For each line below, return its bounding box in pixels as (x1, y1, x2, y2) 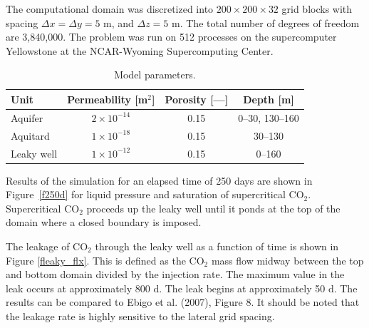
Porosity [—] (165, 91, 229, 106)
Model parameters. (114, 67, 196, 82)
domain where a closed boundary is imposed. (6, 215, 202, 230)
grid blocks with (281, 1, 353, 16)
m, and (103, 15, 134, 30)
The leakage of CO (6, 238, 88, 253)
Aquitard (11, 128, 50, 143)
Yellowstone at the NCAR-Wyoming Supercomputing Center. (6, 43, 274, 58)
